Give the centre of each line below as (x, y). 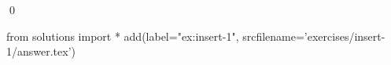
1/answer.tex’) (41, 51)
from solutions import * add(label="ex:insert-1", (123, 36)
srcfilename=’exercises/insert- (314, 36)
